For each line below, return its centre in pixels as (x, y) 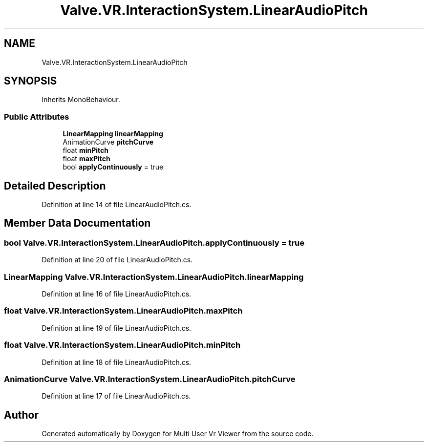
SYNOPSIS (31, 81)
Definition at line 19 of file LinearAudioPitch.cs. (117, 328)
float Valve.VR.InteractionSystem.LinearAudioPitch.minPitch (122, 345)
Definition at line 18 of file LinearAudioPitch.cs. (117, 362)
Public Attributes (37, 117)
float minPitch (86, 150)
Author (21, 415)
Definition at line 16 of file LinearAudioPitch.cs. (117, 294)
